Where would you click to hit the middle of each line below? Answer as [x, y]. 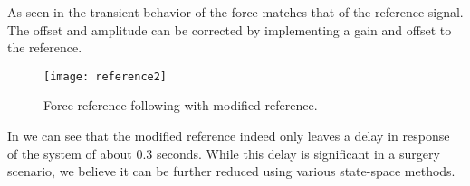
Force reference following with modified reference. [181, 105]
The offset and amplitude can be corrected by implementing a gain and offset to [230, 29]
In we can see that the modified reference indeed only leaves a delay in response [229, 136]
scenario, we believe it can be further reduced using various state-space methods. [231, 171]
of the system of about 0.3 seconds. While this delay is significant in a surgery [224, 153]
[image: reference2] [106, 76]
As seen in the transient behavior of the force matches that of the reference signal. [235, 12]
